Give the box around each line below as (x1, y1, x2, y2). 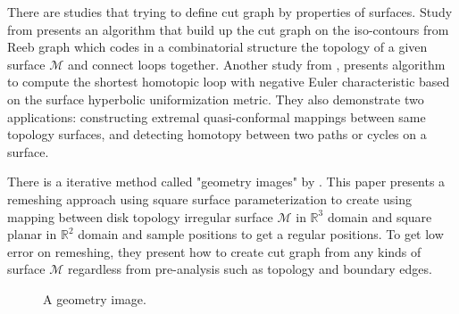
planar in (7, 225, 57, 244)
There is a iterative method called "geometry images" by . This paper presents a (7, 172, 446, 191)
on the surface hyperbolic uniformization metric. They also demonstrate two (7, 89, 424, 108)
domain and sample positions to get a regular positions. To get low (78, 225, 444, 244)
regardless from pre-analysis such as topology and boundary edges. (67, 260, 432, 278)
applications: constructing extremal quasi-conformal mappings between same (7, 107, 426, 126)
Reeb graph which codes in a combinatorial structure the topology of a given (7, 37, 428, 56)
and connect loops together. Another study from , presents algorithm (67, 54, 446, 73)
